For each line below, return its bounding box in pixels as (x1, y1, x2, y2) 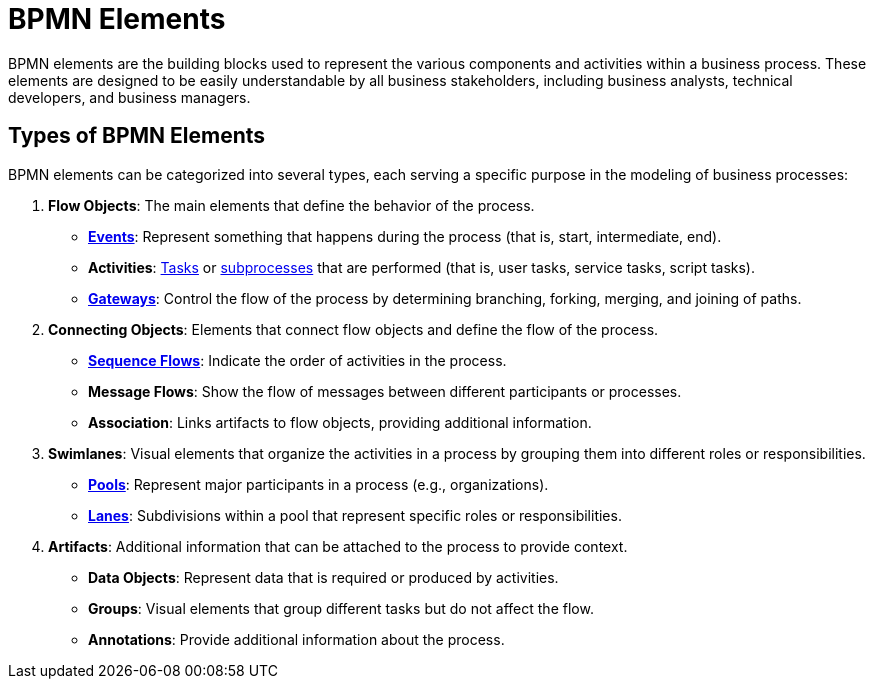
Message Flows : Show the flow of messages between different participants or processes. (88, 382, 682, 400)
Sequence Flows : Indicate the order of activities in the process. (88, 351, 507, 369)
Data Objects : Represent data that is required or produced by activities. (88, 568, 559, 586)
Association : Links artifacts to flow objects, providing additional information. (88, 413, 592, 431)
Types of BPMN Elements (8, 123, 266, 149)
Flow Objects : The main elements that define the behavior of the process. (48, 196, 535, 214)
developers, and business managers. (8, 88, 251, 106)
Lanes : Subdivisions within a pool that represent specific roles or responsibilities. (88, 506, 622, 524)
